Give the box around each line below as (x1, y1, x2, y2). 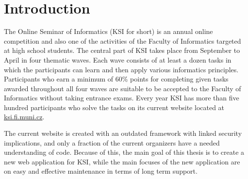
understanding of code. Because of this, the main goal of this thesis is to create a (4, 147, 245, 157)
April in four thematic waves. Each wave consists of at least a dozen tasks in (4, 54, 231, 65)
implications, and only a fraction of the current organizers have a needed (4, 137, 220, 147)
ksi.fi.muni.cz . (4, 112, 45, 122)
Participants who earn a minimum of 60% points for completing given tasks (4, 74, 229, 84)
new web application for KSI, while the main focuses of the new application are (4, 156, 240, 166)
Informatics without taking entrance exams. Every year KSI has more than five (4, 93, 239, 103)
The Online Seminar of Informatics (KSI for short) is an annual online (4, 26, 213, 36)
